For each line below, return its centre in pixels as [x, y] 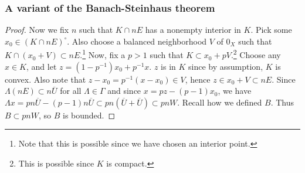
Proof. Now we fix [37, 30]
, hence [198, 79]
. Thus [282, 102]
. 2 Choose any [256, 54]
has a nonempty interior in [193, 30]
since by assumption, [226, 66]
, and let [42, 66]
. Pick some [271, 30]
